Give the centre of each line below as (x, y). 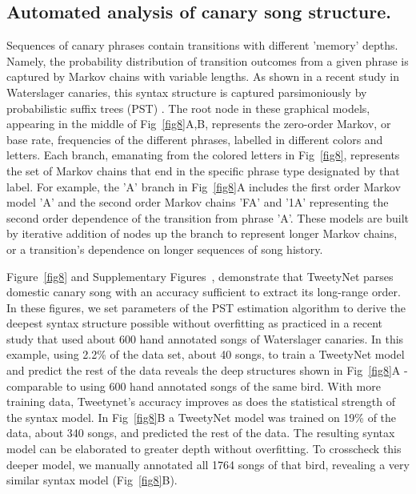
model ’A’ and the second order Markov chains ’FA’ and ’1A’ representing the (198, 202)
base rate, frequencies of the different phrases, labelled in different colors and (195, 139)
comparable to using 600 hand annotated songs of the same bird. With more (194, 386)
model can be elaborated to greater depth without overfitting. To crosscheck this (204, 449)
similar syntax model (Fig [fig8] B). (92, 480)
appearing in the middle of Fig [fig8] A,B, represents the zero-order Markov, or (199, 124)
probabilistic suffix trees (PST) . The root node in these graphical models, (188, 108)
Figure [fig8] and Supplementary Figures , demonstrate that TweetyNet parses (200, 276)
